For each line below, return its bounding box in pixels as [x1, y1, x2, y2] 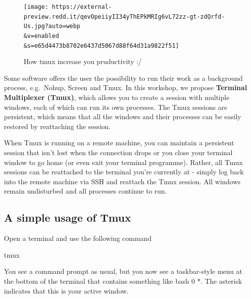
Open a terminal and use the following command [4, 233, 152, 243]
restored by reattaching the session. [4, 121, 111, 131]
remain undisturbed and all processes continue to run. [4, 186, 167, 196]
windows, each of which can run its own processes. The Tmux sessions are [4, 101, 227, 112]
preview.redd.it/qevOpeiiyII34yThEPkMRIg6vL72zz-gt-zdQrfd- [24, 13, 225, 20]
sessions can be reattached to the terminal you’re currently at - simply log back [4, 166, 244, 177]
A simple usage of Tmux [4, 210, 131, 225]
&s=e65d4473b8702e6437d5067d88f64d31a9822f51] [24, 42, 179, 49]
